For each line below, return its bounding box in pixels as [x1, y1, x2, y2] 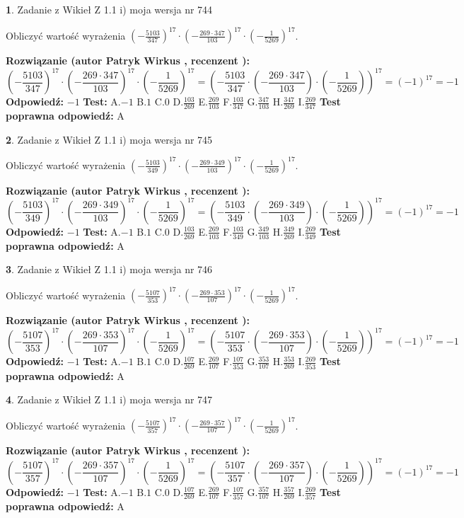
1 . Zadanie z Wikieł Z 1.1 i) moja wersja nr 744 [6, 2, 213, 16]
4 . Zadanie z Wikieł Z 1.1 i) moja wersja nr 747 [6, 392, 213, 407]
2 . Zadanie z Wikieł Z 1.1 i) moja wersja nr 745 [6, 132, 213, 146]
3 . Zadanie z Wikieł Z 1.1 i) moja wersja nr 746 [6, 262, 213, 277]
